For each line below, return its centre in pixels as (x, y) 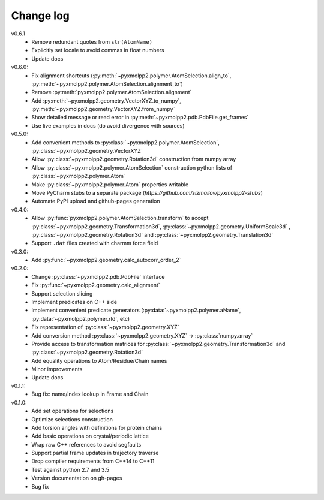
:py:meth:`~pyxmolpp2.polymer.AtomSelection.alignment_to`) (107, 83)
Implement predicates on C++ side (74, 302)
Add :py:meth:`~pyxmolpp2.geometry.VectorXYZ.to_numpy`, (106, 100)
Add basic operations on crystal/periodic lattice (90, 436)
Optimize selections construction (72, 419)
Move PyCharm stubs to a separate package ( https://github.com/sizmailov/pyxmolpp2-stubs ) (147, 192)
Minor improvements (57, 369)
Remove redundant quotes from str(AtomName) (92, 41)
